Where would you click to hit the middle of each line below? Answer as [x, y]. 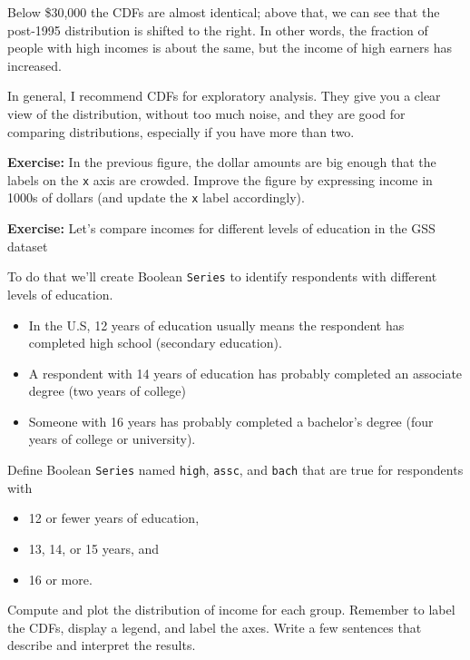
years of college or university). [112, 439]
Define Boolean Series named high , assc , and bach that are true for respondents [235, 470]
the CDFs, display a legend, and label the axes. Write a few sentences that [215, 627]
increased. [35, 65]
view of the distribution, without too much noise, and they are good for [206, 113]
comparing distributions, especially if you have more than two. [181, 131]
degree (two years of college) [107, 391]
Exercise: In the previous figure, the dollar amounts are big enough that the [222, 162]
